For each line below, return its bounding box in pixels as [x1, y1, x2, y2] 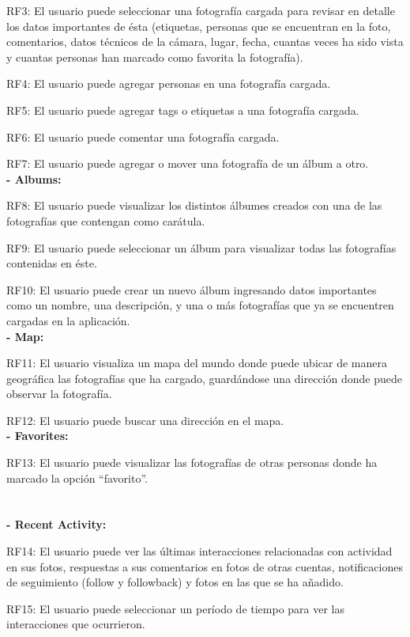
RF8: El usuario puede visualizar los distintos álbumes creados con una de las [6, 197, 382, 214]
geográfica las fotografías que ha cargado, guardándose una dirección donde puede [6, 370, 402, 386]
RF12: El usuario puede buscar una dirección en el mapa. [6, 411, 284, 428]
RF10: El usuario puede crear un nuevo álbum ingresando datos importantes [6, 281, 377, 298]
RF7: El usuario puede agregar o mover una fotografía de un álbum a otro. [6, 155, 369, 172]
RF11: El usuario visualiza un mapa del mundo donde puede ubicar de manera [6, 355, 387, 371]
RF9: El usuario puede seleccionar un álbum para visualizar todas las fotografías [6, 239, 397, 256]
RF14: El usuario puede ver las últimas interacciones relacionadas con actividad [6, 543, 393, 559]
